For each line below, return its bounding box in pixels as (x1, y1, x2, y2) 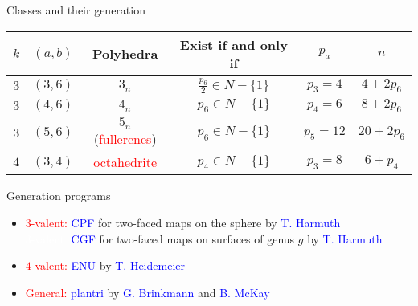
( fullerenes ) (93, 129, 157, 149)
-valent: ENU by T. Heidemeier (31, 257, 185, 274)
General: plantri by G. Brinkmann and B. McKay (25, 284, 270, 300)
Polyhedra (92, 44, 158, 63)
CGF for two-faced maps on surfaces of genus (71, 230, 295, 247)
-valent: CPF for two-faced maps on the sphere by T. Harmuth (31, 214, 341, 231)
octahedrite (93, 153, 158, 172)
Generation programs (6, 187, 111, 204)
